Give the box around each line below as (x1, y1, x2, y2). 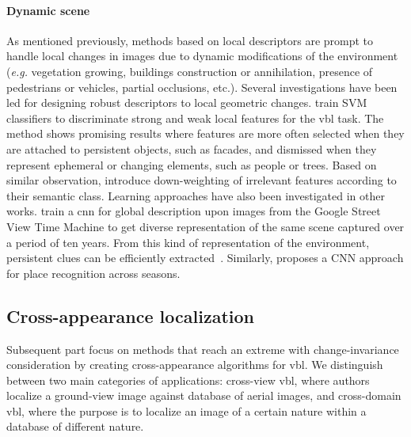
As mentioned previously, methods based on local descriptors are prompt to (6, 32, 374, 48)
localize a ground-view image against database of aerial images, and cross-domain (6, 387, 401, 404)
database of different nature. (6, 418, 144, 435)
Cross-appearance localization (6, 303, 254, 328)
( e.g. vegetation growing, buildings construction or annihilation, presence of (6, 63, 373, 79)
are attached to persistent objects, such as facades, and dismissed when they (6, 140, 377, 157)
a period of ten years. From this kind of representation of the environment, (6, 234, 370, 250)
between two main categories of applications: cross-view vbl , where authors (6, 371, 370, 388)
